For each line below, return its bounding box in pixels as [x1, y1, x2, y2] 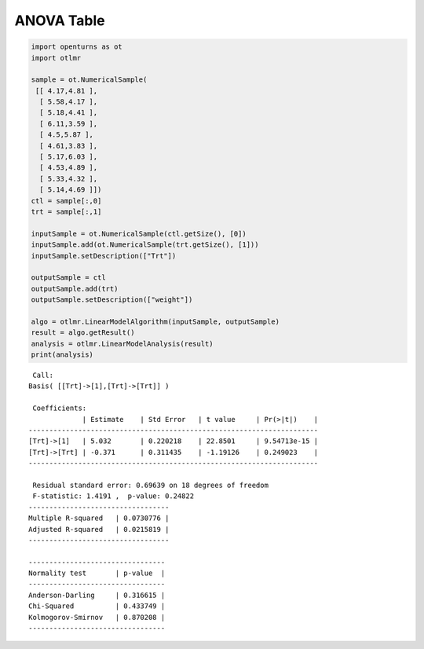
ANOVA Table [14, 12, 105, 29]
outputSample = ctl [31, 273, 106, 282]
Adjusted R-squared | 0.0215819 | [28, 525, 170, 533]
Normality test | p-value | [28, 569, 166, 577]
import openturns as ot [31, 42, 123, 51]
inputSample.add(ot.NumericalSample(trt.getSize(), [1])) [31, 240, 259, 249]
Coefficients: [32, 404, 87, 412]
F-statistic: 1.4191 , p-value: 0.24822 [32, 492, 195, 500]
